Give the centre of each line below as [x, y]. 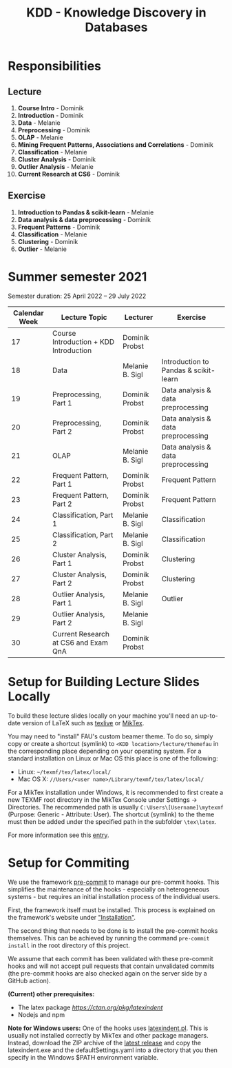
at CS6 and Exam [80, 643]
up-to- [209, 716]
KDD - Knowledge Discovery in [116, 13]
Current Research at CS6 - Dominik [68, 174]
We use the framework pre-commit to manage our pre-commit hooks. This [114, 882]
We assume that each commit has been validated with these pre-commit [110, 958]
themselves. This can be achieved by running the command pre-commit [109, 938]
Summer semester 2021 [77, 276]
